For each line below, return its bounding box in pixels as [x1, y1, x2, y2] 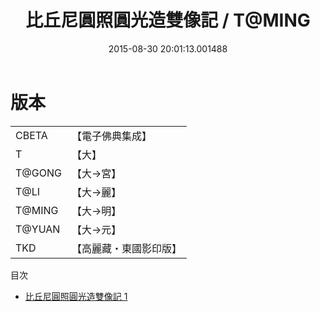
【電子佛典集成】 [71, 129, 152, 143]
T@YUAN [15, 222, 61, 236]
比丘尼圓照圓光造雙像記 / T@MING [25, 9, 311, 32]
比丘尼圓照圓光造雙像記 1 [24, 290, 128, 302]
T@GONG [15, 166, 62, 180]
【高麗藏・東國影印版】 [71, 241, 182, 255]
